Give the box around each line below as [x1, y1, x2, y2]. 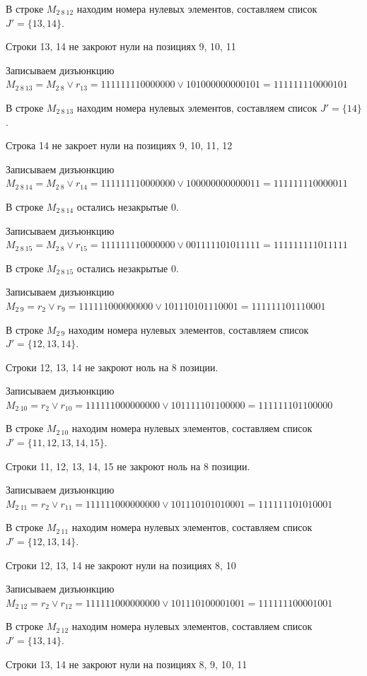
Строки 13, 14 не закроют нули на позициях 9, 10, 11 [6, 39, 236, 54]
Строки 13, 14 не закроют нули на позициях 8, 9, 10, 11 [6, 656, 247, 671]
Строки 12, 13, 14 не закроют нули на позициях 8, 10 [6, 557, 236, 572]
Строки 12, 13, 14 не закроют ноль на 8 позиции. [6, 359, 219, 374]
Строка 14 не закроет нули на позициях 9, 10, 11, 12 [6, 138, 233, 153]
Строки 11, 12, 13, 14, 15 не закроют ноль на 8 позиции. [6, 458, 250, 473]
